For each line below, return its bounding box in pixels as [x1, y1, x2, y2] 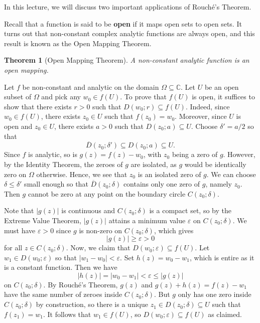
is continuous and [61, 205, 115, 216]
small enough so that [24, 179, 88, 189]
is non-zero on [79, 225, 122, 235]
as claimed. [208, 308, 242, 319]
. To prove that [120, 91, 167, 102]
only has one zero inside [178, 289, 251, 299]
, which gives [154, 225, 194, 235]
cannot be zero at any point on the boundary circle [28, 188, 186, 199]
